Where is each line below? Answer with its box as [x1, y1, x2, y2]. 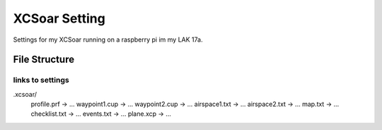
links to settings [13, 75, 70, 85]
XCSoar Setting [13, 11, 105, 26]
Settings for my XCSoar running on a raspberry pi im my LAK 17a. [13, 35, 203, 44]
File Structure [13, 54, 74, 66]
